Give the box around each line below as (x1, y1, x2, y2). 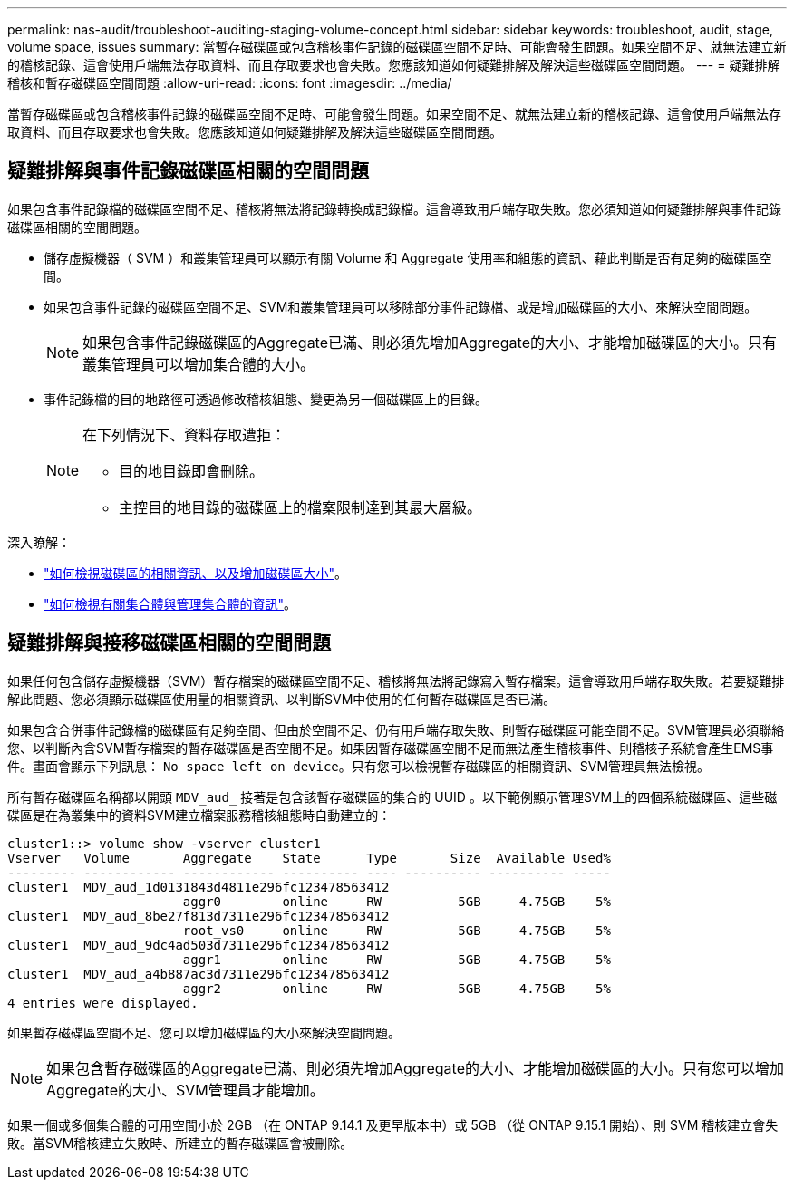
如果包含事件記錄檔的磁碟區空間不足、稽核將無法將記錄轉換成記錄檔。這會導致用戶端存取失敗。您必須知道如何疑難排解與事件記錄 (7, 200, 781, 217)
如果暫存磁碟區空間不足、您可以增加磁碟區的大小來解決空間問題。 (7, 1024, 401, 1040)
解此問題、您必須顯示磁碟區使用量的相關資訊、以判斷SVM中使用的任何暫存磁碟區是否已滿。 (7, 690, 557, 707)
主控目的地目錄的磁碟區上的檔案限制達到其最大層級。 (119, 497, 482, 516)
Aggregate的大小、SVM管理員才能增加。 (46, 1080, 324, 1099)
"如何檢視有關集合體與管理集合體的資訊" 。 (44, 595, 297, 612)
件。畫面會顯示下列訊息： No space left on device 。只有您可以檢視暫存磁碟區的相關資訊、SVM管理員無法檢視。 (7, 758, 711, 774)
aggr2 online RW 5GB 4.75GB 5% (182, 980, 611, 996)
